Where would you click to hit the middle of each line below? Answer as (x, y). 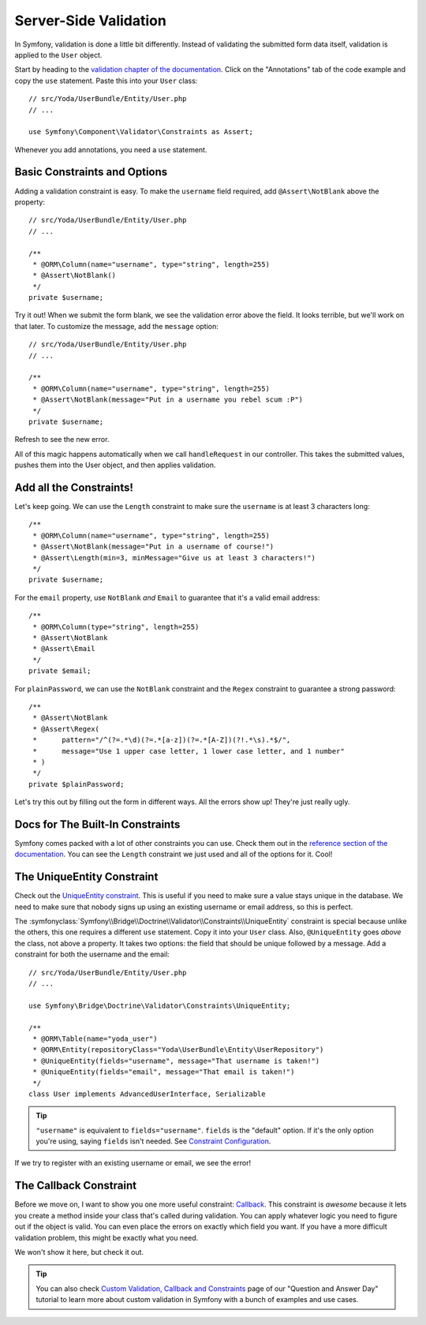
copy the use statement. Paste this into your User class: (106, 80)
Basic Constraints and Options (91, 172)
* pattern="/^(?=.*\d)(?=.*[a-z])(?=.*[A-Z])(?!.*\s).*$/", (162, 740)
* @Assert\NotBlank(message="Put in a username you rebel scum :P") (168, 400)
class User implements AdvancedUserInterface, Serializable (147, 1094)
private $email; (60, 671)
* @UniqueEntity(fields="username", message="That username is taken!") (176, 1061)
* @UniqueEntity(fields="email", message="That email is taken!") (164, 1072)
